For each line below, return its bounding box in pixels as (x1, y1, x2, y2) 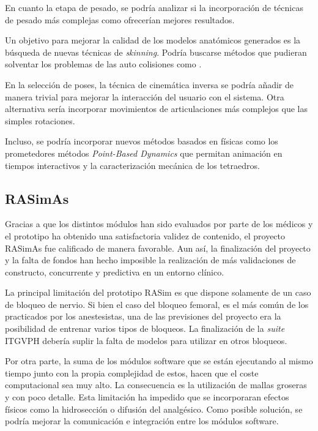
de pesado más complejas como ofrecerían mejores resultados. (5, 13, 235, 26)
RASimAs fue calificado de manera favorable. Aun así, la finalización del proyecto (5, 241, 311, 254)
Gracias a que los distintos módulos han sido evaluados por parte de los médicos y (5, 217, 313, 230)
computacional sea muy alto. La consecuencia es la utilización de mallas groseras (5, 378, 307, 391)
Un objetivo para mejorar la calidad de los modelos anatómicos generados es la (5, 34, 301, 47)
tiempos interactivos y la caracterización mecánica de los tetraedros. (5, 159, 260, 171)
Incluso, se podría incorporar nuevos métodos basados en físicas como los (5, 135, 278, 148)
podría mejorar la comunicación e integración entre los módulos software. (5, 414, 279, 427)
